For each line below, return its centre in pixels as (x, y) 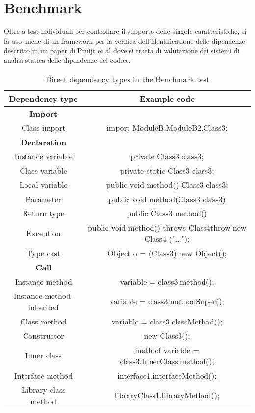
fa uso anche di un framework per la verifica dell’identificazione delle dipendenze (125, 41)
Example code (167, 98)
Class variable (43, 170)
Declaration (44, 142)
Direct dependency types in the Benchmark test (127, 79)
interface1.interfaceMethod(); (167, 375)
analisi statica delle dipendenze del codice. (67, 60)
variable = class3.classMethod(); (167, 321)
